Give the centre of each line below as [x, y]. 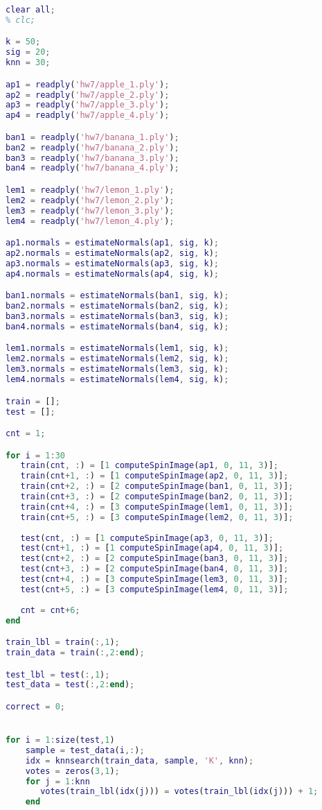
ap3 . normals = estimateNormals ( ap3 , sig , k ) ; [113, 263]
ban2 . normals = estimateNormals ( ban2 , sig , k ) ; [117, 306]
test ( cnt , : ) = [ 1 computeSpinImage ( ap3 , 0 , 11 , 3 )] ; [147, 538]
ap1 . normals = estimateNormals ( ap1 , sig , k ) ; [113, 243]
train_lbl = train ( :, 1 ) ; [63, 643]
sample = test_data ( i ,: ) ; [85, 750]
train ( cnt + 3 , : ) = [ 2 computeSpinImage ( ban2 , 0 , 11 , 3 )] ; [157, 497]
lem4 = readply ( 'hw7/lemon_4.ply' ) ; [90, 221]
